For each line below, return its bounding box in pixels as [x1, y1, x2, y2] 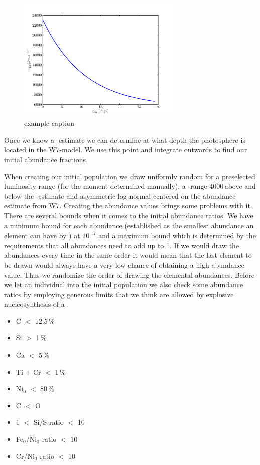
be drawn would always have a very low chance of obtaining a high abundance [4, 259, 244, 270]
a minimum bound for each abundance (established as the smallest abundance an [4, 220, 254, 230]
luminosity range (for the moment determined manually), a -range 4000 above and [4, 181, 256, 191]
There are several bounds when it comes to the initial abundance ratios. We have [4, 210, 253, 220]
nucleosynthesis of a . [4, 299, 69, 309]
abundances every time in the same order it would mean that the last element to [4, 250, 252, 260]
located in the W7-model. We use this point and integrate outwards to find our [4, 144, 247, 155]
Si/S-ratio [33, 417, 64, 427]
